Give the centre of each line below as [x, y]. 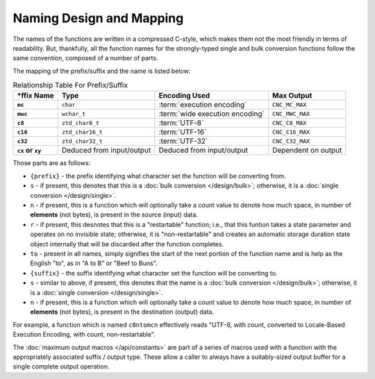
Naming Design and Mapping [98, 18]
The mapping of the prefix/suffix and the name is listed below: [102, 71]
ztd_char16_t [82, 132]
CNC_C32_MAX [291, 141]
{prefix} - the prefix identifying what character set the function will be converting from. [158, 176]
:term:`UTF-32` [183, 141]
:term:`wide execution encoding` [212, 114]
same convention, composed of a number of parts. [85, 58]
